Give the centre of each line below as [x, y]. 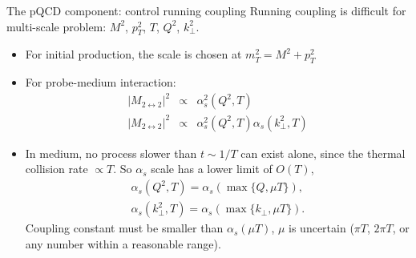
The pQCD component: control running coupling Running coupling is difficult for [206, 10]
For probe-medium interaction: [101, 82]
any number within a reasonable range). [123, 243]
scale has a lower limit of [212, 169]
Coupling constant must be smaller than [124, 228]
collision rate [57, 169]
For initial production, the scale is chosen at [133, 54]
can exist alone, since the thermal [323, 153]
